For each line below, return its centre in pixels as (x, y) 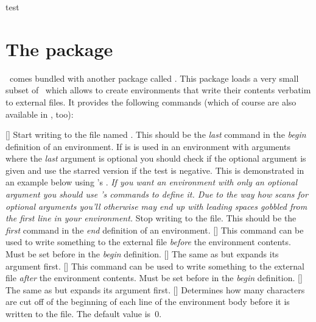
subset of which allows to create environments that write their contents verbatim (158, 90)
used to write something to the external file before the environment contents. (148, 242)
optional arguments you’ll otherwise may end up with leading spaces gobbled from (156, 206)
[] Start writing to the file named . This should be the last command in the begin (156, 134)
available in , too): (40, 114)
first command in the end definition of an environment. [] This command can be (155, 230)
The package (59, 48)
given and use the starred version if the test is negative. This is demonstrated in (155, 170)
